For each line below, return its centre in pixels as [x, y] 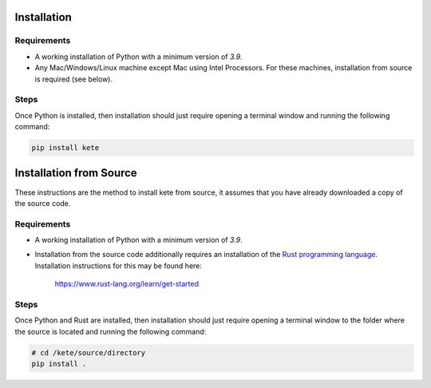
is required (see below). [74, 79]
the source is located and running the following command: [111, 331]
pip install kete [65, 148]
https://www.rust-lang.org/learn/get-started [127, 284]
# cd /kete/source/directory [89, 352]
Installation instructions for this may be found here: [119, 265]
